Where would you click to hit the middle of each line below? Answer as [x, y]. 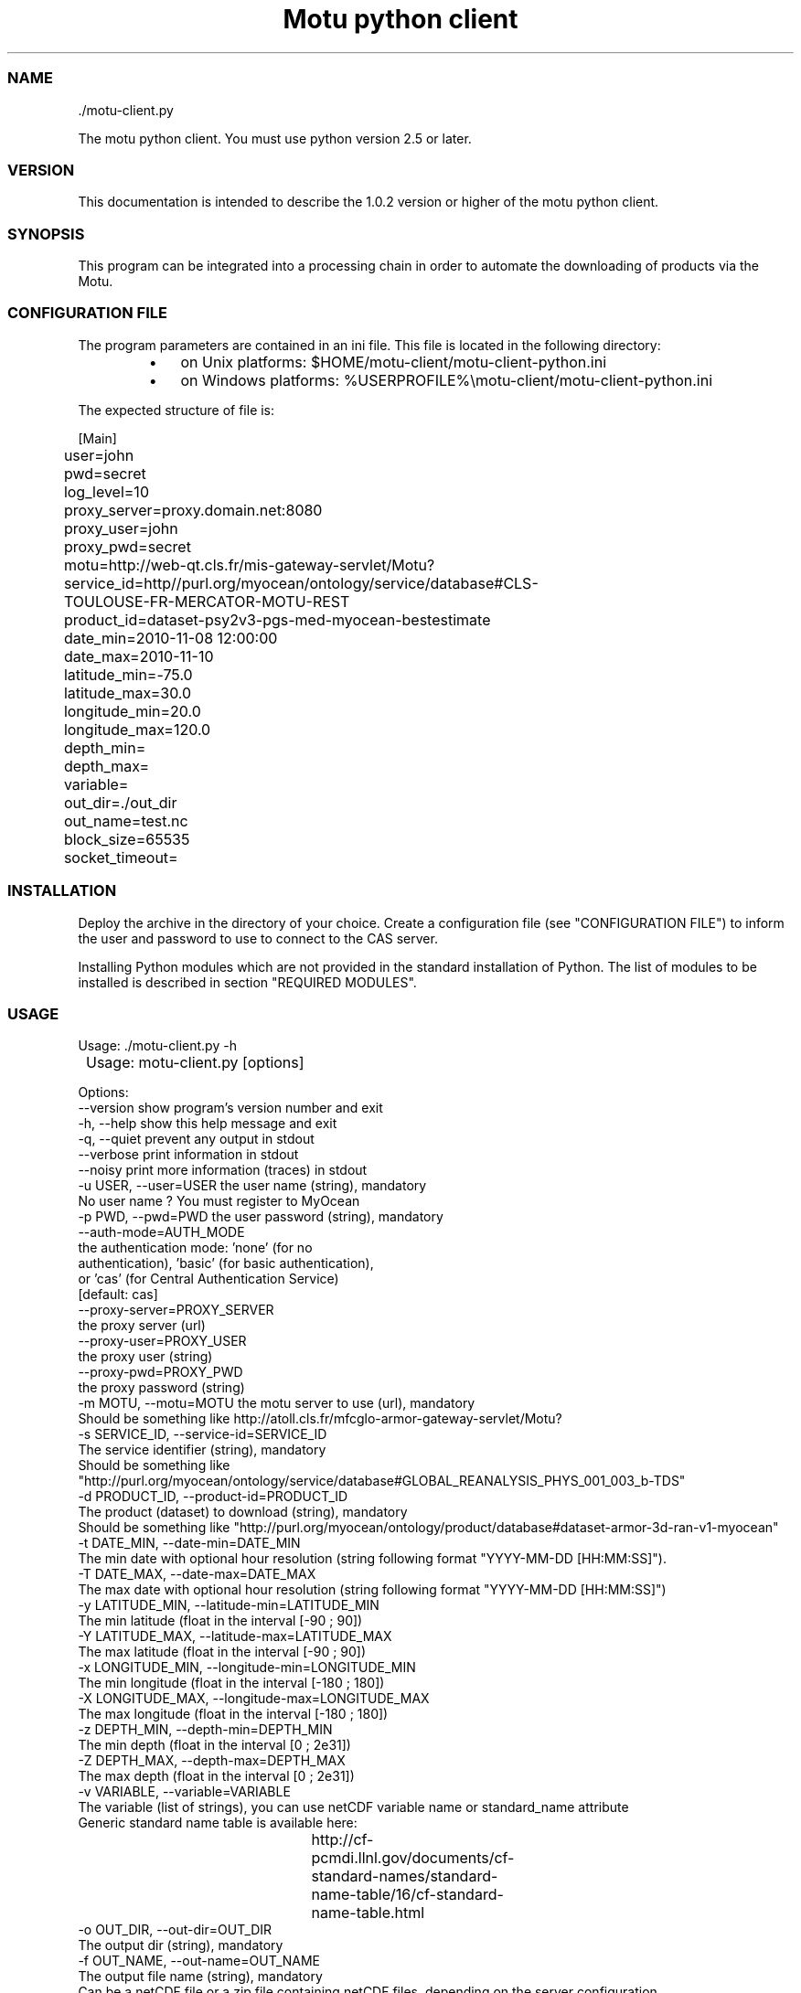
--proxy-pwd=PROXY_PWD [160, 1372]
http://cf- [342, 1840]
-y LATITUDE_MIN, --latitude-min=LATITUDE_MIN [229, 1605]
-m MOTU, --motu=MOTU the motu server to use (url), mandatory [277, 1403]
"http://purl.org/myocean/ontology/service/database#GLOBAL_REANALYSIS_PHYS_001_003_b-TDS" [382, 1481]
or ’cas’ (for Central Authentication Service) [208, 1279]
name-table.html [368, 1913]
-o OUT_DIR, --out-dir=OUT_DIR [175, 1930]
